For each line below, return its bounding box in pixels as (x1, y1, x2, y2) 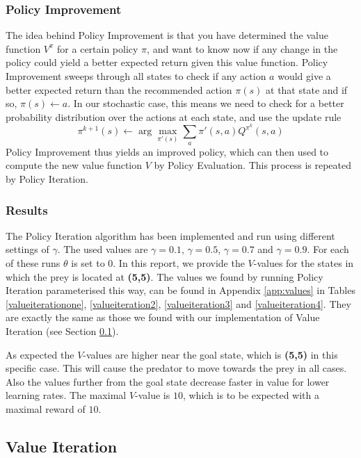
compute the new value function (6, 158, 142, 172)
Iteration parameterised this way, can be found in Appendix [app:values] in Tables (6, 283, 355, 297)
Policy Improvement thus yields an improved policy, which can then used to (6, 144, 329, 158)
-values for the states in (253, 256, 354, 270)
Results (6, 201, 48, 218)
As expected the (6, 347, 74, 361)
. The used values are (57, 242, 148, 256)
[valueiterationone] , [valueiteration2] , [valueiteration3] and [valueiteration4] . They (6, 296, 351, 311)
